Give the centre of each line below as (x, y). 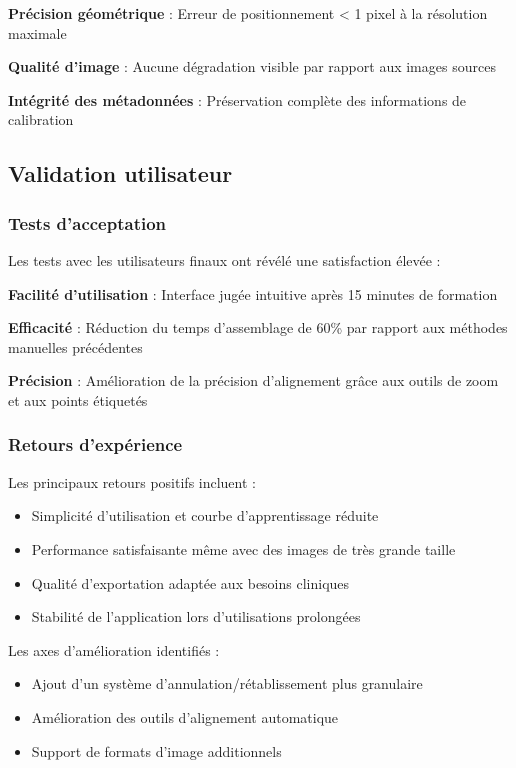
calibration (41, 119)
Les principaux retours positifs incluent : (132, 481)
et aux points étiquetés (78, 399)
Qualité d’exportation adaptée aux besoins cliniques (190, 582)
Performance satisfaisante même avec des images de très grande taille (243, 548)
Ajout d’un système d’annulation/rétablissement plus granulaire (227, 683)
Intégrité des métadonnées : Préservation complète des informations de (237, 99)
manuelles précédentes (75, 346)
